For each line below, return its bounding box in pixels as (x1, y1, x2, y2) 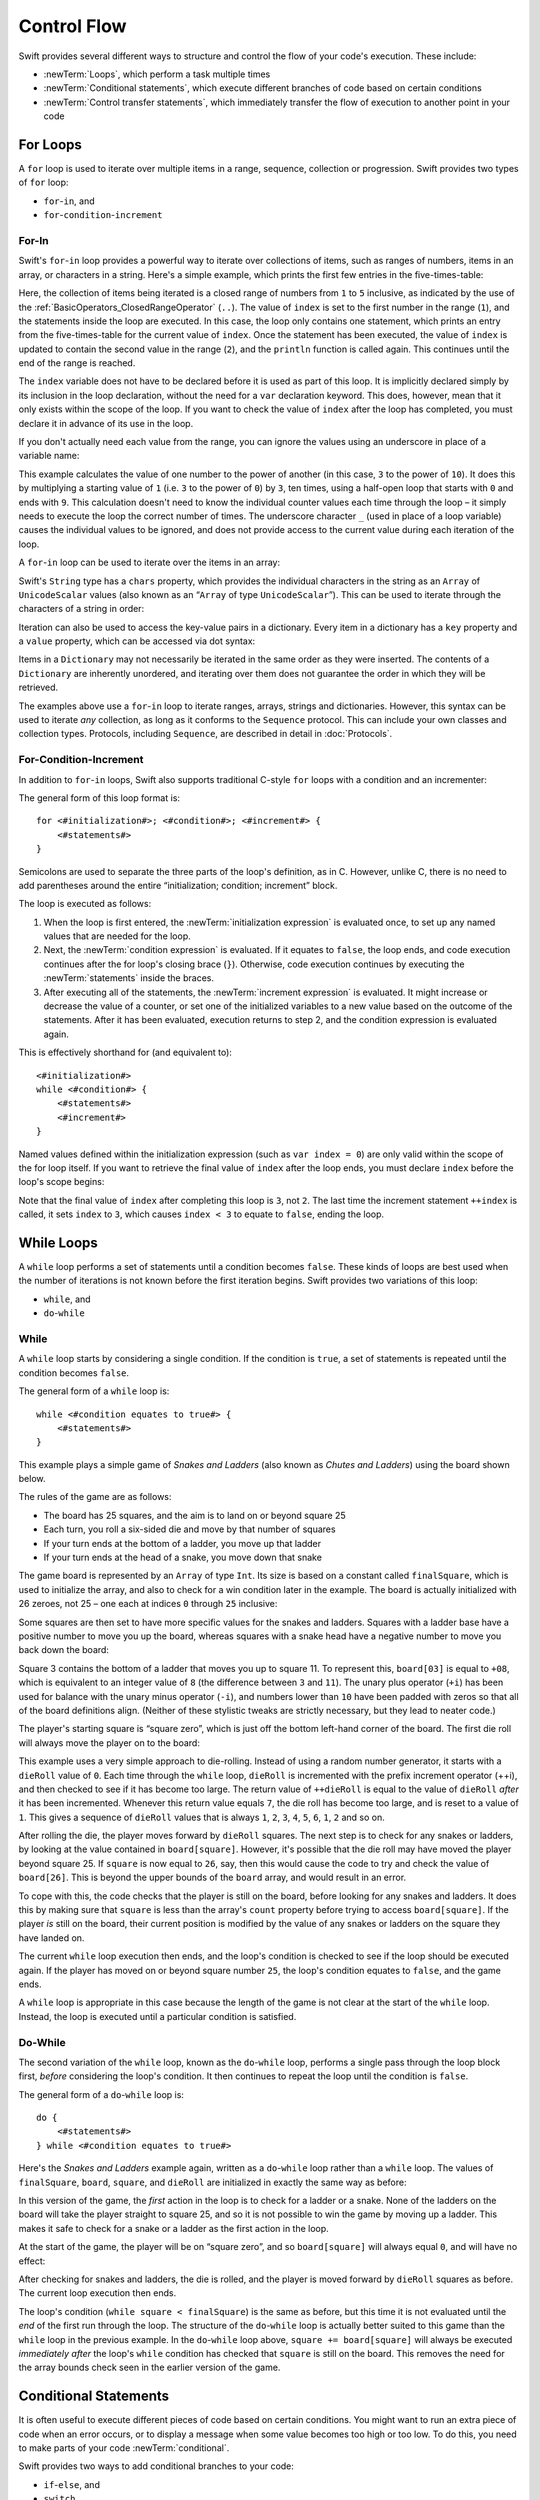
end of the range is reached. (18, 357, 136, 369)
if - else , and (43, 2478, 100, 2490)
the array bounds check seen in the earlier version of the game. (18, 2361, 281, 2374)
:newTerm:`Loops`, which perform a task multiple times (43, 68, 271, 80)
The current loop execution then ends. (18, 2287, 177, 2299)
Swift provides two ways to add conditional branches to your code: (18, 2460, 295, 2472)
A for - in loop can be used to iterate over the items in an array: (18, 556, 280, 569)
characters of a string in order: (18, 603, 145, 615)
